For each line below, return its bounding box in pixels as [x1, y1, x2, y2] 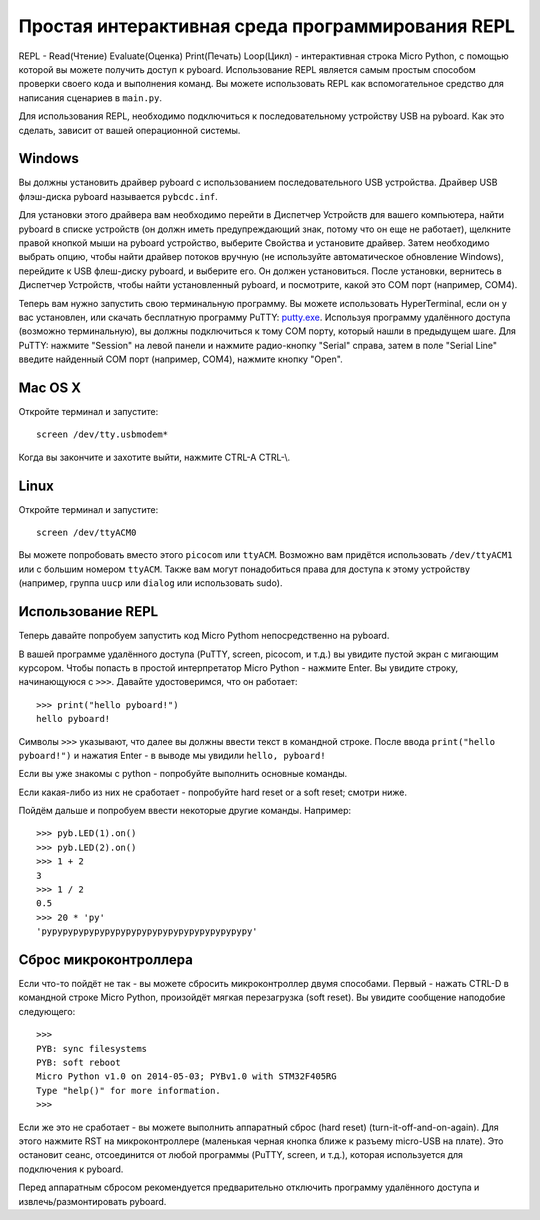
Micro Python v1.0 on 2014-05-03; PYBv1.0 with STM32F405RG [36, 1071, 337, 1082]
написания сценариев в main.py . [18, 91, 162, 104]
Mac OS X [18, 379, 82, 396]
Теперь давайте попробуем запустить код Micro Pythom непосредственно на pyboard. [18, 630, 390, 642]
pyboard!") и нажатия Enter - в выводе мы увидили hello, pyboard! [18, 749, 326, 761]
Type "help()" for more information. [36, 1085, 222, 1096]
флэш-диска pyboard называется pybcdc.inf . [18, 190, 219, 202]
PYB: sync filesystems [36, 1043, 148, 1054]
